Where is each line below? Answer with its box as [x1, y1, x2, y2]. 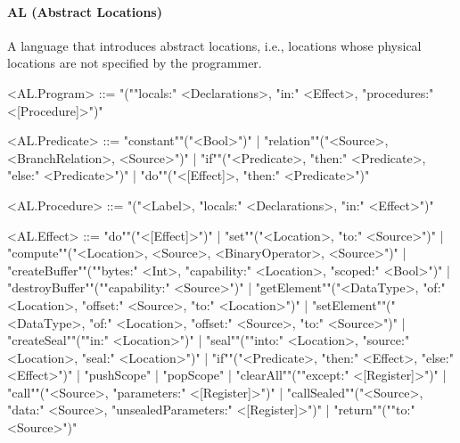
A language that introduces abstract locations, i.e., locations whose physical [7, 36, 422, 54]
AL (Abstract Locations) [7, 2, 162, 21]
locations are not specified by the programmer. [7, 53, 262, 72]
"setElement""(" [311, 295, 396, 314]
